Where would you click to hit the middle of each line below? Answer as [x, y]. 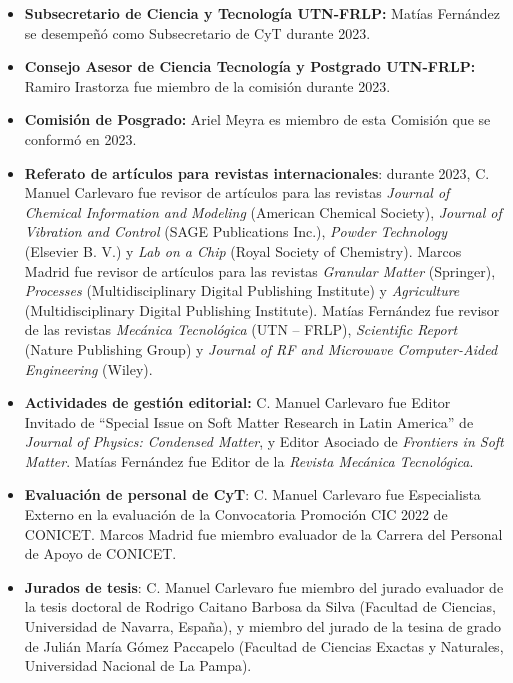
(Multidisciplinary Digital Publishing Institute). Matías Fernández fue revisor [262, 309]
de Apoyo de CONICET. [100, 553]
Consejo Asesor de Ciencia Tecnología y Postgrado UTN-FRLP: [250, 66]
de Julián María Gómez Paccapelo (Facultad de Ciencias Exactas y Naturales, [264, 645]
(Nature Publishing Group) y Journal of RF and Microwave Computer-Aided [261, 348]
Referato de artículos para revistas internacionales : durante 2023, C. [257, 172]
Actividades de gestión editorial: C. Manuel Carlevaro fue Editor [237, 402]
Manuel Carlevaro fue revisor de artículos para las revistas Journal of [237, 192]
